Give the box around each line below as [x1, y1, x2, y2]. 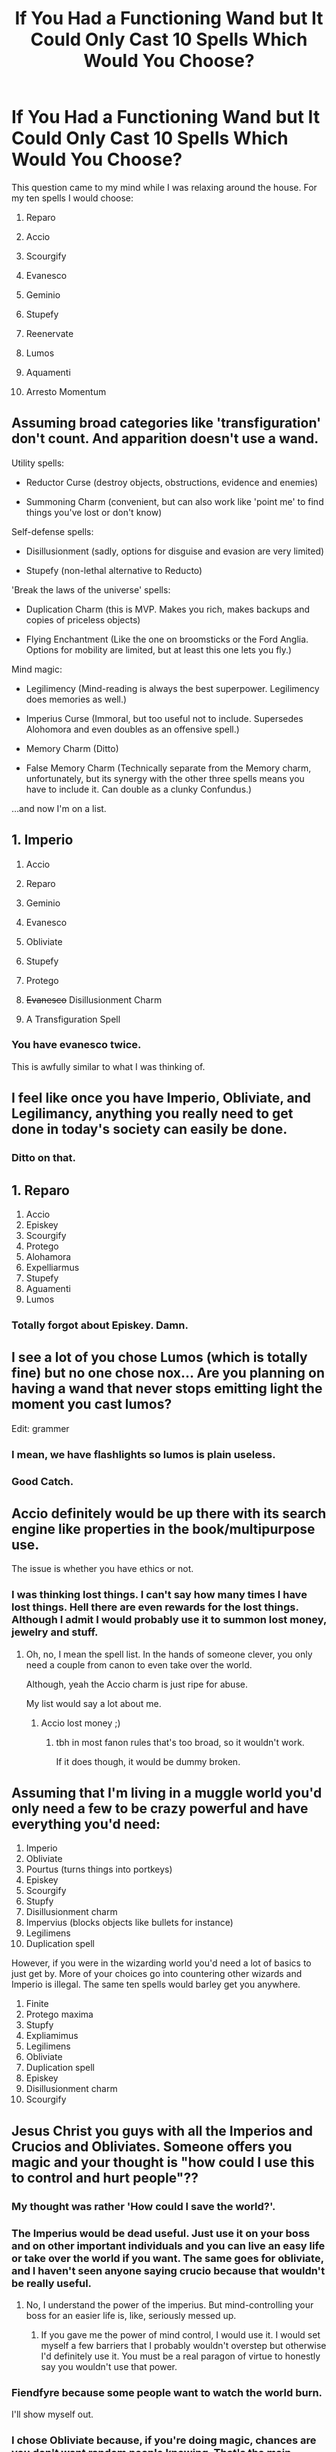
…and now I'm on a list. [11, 802, 107, 814]
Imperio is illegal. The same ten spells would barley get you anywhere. [11, 1978, 301, 1991]
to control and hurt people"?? [11, 2169, 199, 2186]
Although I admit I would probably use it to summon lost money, [11, 1613, 327, 1627]
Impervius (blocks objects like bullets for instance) [25, 1917, 234, 1929]
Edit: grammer [11, 1422, 70, 1434]
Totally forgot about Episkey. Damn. [11, 1318, 189, 1332]
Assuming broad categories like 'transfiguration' [11, 415, 322, 432]
